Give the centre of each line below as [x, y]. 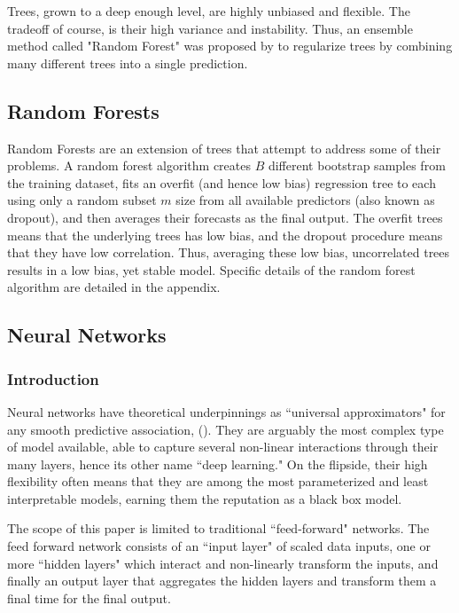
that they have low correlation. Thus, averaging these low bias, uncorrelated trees [229, 252]
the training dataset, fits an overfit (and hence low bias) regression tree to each [222, 182]
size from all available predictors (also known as [305, 200]
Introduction [53, 378]
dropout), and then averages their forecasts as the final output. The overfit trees [225, 217]
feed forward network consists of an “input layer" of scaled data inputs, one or [219, 546]
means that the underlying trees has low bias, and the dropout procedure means [225, 235]
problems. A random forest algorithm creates [129, 165]
